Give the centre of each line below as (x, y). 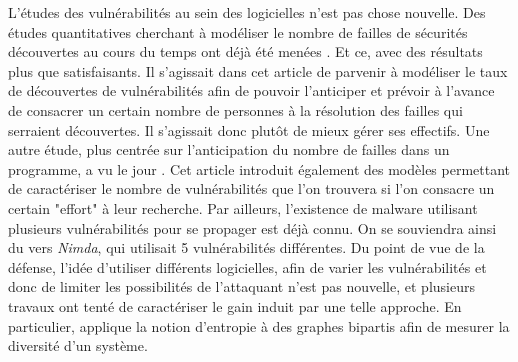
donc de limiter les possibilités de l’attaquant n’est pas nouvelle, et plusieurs (241, 286)
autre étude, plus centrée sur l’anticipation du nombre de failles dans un (229, 149)
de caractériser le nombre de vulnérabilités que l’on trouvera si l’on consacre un (251, 188)
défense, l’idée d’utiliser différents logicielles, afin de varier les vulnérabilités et (247, 266)
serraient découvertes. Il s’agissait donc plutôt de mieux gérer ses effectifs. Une (249, 129)
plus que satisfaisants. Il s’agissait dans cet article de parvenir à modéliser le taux (258, 70)
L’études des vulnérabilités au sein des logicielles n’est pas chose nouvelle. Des (247, 12)
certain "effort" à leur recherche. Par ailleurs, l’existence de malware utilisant (243, 207)
